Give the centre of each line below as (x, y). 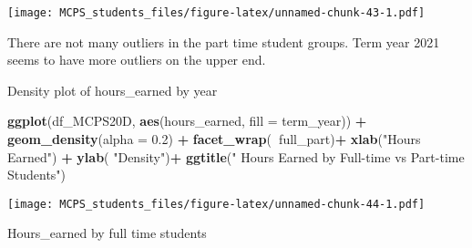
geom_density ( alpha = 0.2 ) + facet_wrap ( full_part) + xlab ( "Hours (214, 139)
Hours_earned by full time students (107, 233)
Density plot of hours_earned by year (113, 90)
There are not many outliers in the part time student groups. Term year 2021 (224, 41)
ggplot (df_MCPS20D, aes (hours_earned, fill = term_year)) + (187, 121)
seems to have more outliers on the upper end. (137, 60)
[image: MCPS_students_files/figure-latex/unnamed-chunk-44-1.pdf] (216, 204)
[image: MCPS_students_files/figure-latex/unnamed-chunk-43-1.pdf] (216, 13)
